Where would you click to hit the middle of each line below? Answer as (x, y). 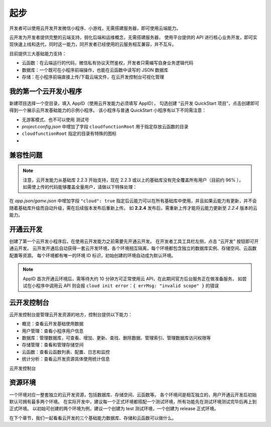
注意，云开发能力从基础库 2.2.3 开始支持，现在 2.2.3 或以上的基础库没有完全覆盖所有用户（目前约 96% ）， (133, 180)
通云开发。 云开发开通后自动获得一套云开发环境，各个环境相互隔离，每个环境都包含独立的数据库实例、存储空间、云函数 (133, 248)
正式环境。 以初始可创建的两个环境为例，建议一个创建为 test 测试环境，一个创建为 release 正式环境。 (114, 409)
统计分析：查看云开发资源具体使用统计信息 (66, 359)
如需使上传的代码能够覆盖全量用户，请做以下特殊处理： (80, 187)
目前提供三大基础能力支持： (38, 53)
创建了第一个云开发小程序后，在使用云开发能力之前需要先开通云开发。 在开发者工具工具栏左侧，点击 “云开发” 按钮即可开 (134, 241)
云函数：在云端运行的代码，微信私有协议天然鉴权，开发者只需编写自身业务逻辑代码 (107, 63)
